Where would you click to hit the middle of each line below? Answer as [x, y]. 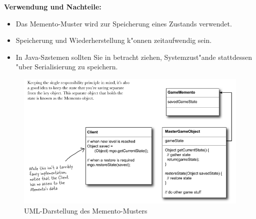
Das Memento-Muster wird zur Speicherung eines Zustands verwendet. [124, 23]
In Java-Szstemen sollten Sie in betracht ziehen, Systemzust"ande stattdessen [134, 57]
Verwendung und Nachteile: [53, 6]
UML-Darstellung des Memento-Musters [86, 210]
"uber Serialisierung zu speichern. [67, 67]
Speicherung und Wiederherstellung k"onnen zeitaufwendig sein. [114, 40]
